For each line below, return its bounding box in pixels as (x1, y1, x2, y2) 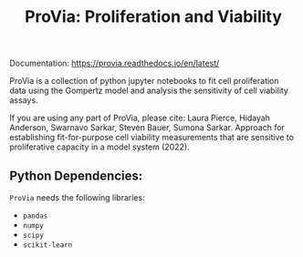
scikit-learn (22, 241, 73, 250)
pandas (22, 211, 48, 221)
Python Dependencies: (9, 168, 143, 183)
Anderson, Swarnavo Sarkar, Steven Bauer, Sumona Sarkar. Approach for (9, 122, 286, 133)
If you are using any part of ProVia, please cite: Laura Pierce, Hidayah (9, 112, 271, 124)
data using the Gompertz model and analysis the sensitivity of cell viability (9, 85, 289, 97)
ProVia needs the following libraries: (9, 192, 145, 202)
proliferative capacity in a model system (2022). (9, 141, 190, 152)
